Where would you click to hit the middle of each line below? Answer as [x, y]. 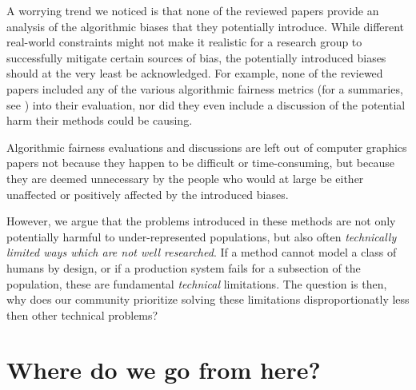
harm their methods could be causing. [100, 120]
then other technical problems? [82, 314]
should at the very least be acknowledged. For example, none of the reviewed [195, 73]
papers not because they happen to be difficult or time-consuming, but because [200, 163]
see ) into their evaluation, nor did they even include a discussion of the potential [206, 104]
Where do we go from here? [164, 370]
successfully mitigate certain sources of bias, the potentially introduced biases [196, 57]
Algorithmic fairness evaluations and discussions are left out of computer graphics [207, 147]
